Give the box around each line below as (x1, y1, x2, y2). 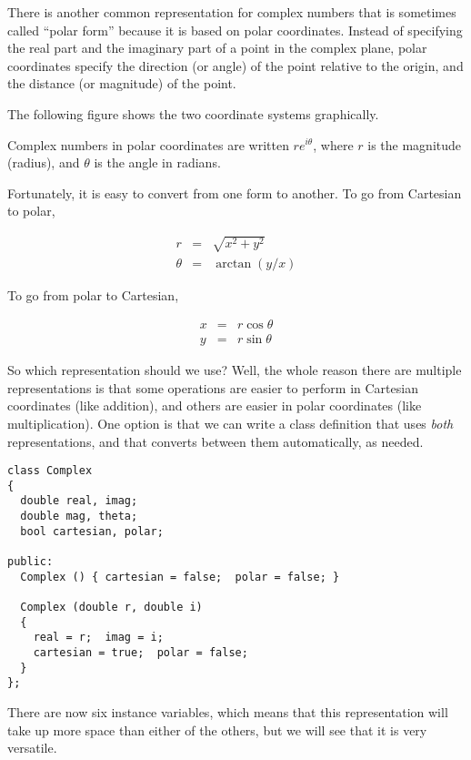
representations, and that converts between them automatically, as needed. (7, 431, 424, 451)
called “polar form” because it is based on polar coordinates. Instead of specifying (7, 20, 463, 39)
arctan (215, 257, 252, 270)
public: (7, 555, 54, 569)
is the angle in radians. (94, 153, 221, 172)
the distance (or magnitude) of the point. (7, 74, 236, 93)
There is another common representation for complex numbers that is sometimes (7, 3, 456, 21)
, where (313, 135, 354, 154)
